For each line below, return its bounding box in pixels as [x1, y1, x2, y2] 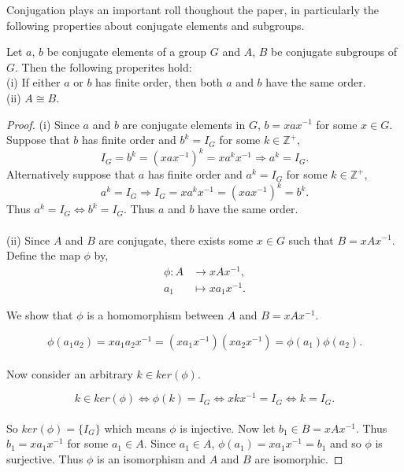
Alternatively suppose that [6, 166, 135, 183]
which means [104, 419, 166, 436]
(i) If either [6, 74, 61, 90]
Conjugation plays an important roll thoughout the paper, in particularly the [6, 2, 379, 17]
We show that [6, 307, 73, 323]
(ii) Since [6, 231, 50, 248]
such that [288, 231, 334, 248]
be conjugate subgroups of [271, 43, 398, 60]
